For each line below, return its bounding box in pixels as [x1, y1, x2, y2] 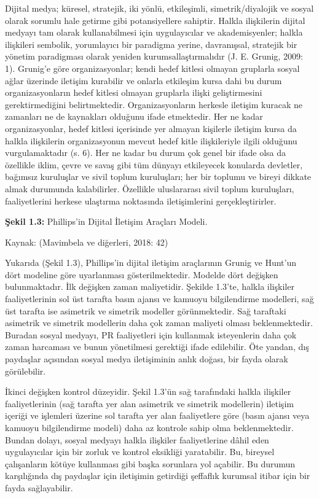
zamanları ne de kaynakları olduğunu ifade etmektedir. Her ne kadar [5, 110, 263, 123]
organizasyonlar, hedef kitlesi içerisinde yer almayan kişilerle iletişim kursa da [5, 122, 297, 134]
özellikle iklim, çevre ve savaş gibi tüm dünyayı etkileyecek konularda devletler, [5, 158, 303, 171]
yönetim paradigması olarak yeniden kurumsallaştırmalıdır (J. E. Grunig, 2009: [5, 50, 303, 63]
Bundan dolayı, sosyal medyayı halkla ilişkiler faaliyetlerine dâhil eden [5, 433, 269, 446]
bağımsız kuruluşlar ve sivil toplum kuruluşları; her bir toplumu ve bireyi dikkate [5, 170, 312, 183]
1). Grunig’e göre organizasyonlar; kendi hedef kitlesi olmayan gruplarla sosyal [5, 61, 300, 74]
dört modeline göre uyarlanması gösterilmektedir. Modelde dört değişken [5, 268, 278, 281]
